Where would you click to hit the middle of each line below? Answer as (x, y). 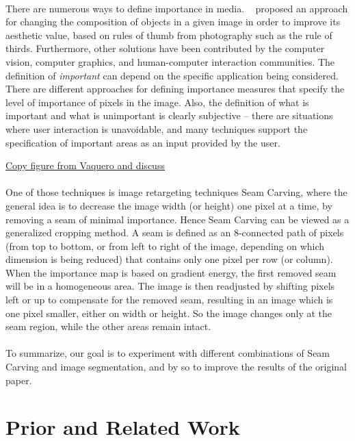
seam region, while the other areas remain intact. (108, 326)
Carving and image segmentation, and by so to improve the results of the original (176, 367)
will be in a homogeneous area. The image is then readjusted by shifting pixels (170, 286)
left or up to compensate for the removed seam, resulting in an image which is (169, 300)
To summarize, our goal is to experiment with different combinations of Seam (168, 353)
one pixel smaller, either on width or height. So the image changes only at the (169, 313)
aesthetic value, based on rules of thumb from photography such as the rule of (169, 35)
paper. (19, 380)
